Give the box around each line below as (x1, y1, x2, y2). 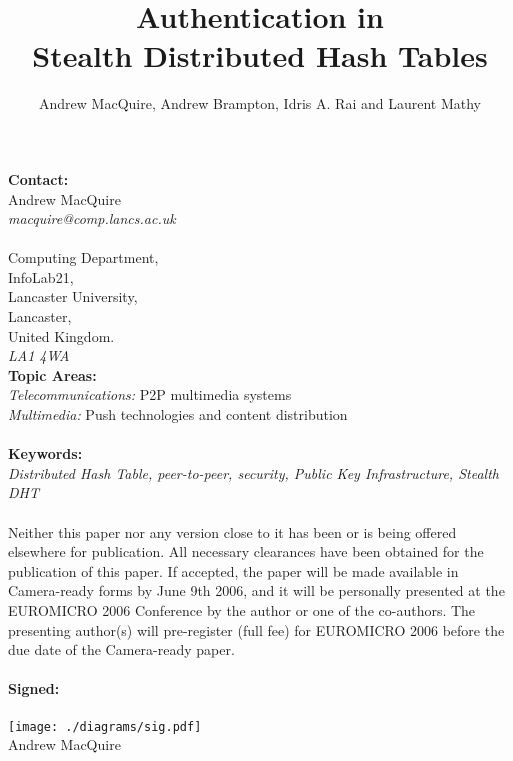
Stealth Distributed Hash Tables (32, 35, 488, 76)
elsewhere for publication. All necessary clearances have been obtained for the (8, 541, 484, 562)
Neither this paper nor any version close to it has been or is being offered (8, 521, 457, 542)
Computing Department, (8, 247, 159, 268)
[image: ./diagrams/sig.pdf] (8, 719, 202, 734)
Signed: (8, 678, 60, 699)
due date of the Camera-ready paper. (8, 639, 235, 660)
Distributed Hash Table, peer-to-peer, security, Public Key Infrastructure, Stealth (8, 462, 499, 483)
